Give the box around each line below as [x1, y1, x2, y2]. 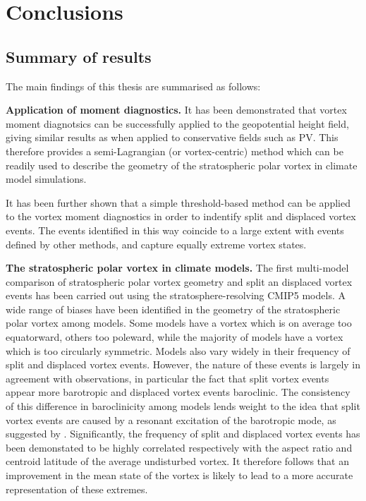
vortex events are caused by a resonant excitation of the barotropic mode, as [6, 412, 336, 427]
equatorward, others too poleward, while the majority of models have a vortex [6, 330, 343, 344]
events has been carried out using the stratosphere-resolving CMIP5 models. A [6, 288, 346, 303]
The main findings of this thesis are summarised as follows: [6, 78, 261, 93]
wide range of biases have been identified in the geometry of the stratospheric [6, 301, 341, 316]
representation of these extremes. [6, 481, 148, 496]
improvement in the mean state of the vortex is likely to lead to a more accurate [6, 468, 353, 483]
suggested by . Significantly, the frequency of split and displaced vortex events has [6, 426, 360, 441]
